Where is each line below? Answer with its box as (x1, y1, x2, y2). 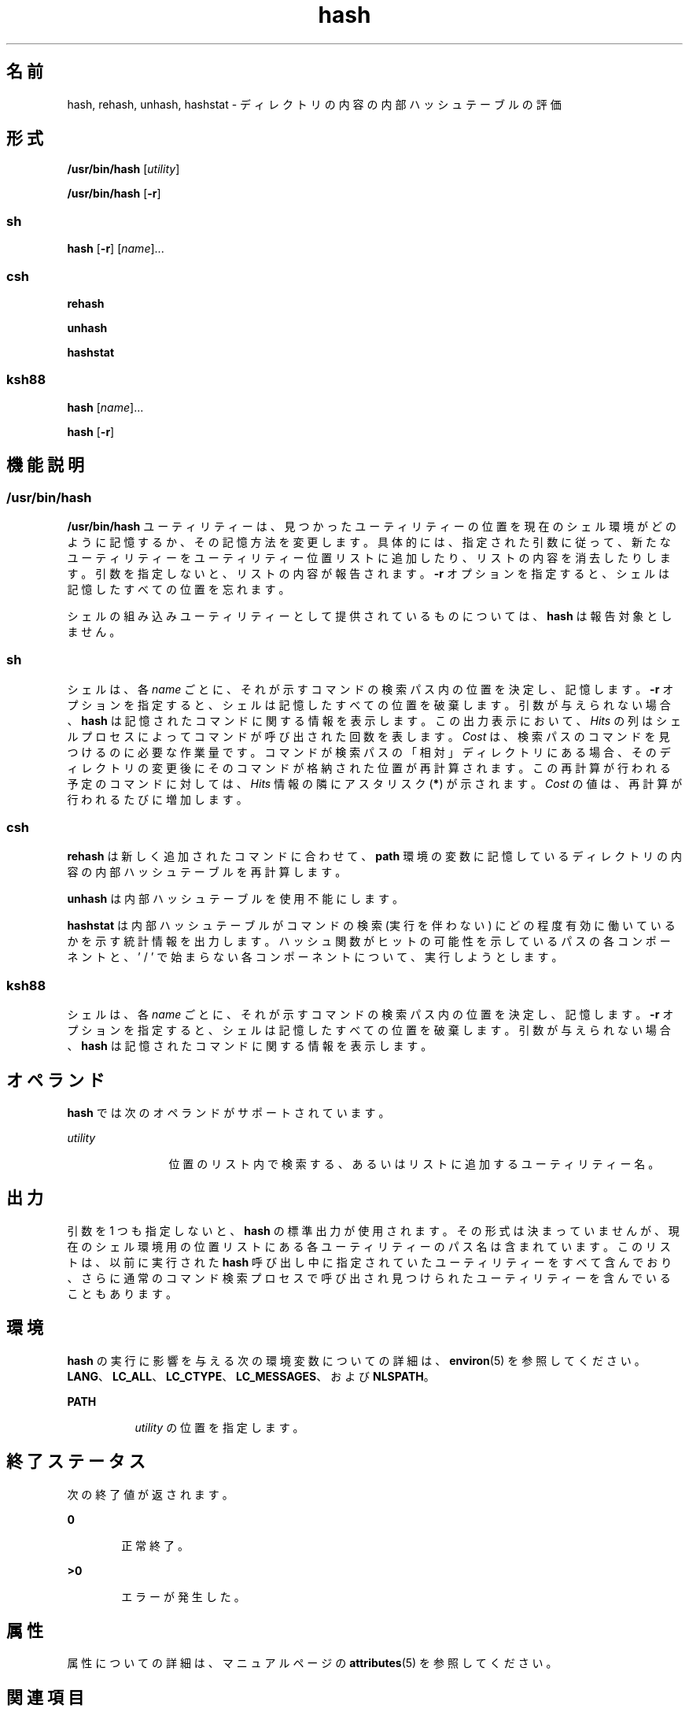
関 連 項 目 (6, 1687, 84, 1707)
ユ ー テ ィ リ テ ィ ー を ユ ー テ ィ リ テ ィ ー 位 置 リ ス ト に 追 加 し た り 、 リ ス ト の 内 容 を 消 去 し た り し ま (67, 550, 671, 564)
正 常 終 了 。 (121, 1538, 189, 1552)
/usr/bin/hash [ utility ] (67, 162, 180, 176)
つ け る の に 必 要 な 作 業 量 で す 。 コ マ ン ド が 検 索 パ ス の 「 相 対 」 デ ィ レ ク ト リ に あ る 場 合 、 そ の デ (67, 745, 671, 759)
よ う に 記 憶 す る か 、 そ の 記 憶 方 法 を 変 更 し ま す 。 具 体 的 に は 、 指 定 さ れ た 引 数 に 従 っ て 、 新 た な (67, 534, 671, 549)
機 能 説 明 (6, 455, 84, 475)
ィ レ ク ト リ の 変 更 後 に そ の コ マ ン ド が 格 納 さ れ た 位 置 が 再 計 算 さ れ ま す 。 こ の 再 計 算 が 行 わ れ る (67, 760, 671, 775)
